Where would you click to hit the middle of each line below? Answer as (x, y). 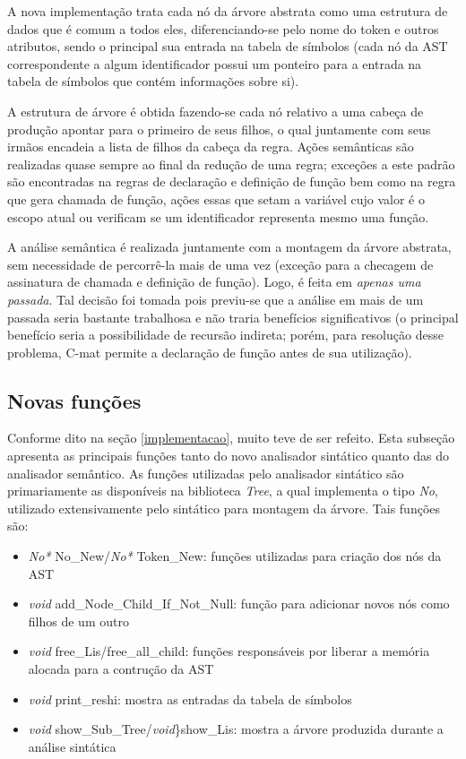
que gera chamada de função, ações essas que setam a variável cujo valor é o (216, 198)
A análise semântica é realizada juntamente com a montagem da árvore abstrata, (229, 247)
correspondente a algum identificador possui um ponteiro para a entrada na (215, 63)
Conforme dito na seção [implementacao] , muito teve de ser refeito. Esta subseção (231, 438)
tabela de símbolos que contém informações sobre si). (153, 81)
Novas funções (74, 400)
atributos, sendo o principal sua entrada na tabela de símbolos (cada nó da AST (228, 46)
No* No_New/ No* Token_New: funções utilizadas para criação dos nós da (235, 556)
